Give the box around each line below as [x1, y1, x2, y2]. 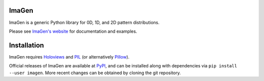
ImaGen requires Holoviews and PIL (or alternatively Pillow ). [9, 54, 130, 60]
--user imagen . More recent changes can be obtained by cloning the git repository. [9, 70, 181, 76]
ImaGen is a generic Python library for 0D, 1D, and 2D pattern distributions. [9, 20, 160, 25]
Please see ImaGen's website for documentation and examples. [9, 28, 137, 34]
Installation [9, 41, 44, 49]
